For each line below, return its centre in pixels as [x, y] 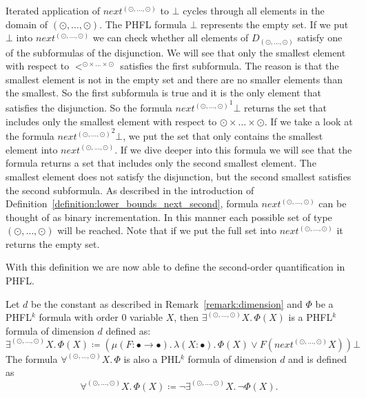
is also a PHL [152, 358]
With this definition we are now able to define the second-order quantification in [175, 267]
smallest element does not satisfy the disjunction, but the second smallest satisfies [179, 176]
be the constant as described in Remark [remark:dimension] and [167, 303]
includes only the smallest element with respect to [111, 121]
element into [32, 149]
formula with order [79, 317]
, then [186, 317]
